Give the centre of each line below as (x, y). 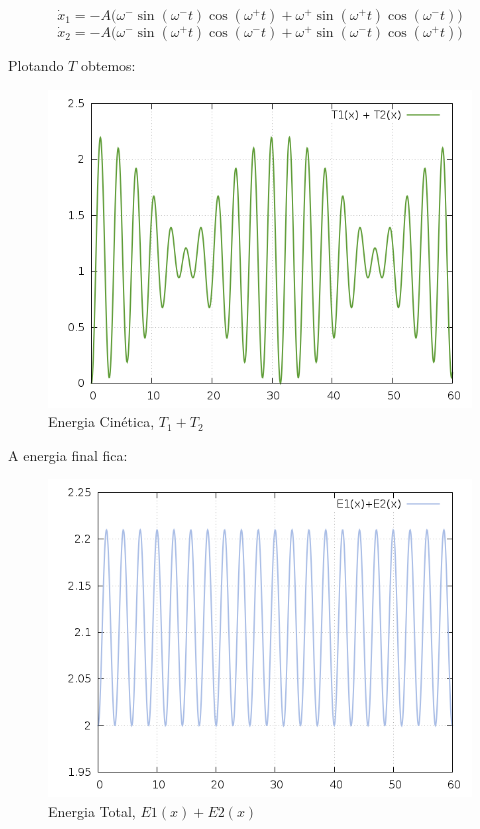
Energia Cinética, (101, 421)
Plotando (36, 65)
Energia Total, (92, 810)
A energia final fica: (68, 454)
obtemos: (108, 65)
